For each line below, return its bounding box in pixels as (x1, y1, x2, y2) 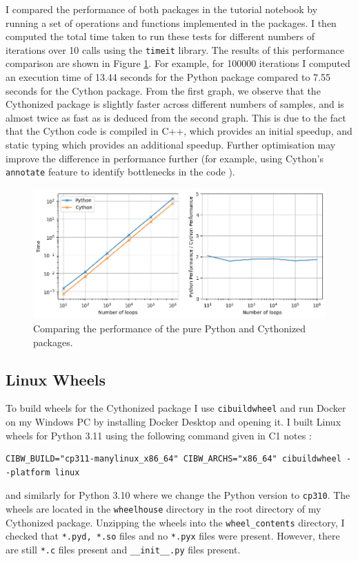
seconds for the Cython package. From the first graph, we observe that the (6, 83, 321, 97)
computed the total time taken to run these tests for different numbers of (6, 29, 315, 44)
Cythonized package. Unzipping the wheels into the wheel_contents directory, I (6, 515, 345, 529)
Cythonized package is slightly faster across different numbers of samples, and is (6, 97, 344, 111)
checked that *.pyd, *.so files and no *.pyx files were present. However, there (6, 529, 340, 543)
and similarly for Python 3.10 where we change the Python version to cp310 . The (6, 488, 350, 502)
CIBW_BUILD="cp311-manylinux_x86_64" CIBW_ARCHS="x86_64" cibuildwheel (6, 454, 341, 464)
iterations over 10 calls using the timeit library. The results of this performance (6, 42, 344, 57)
